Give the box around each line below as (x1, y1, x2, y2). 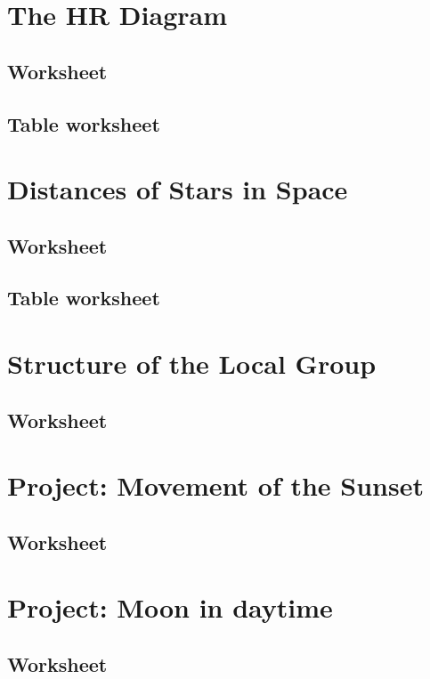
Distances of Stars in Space (7, 171, 348, 207)
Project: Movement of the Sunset (7, 467, 424, 504)
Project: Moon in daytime (7, 589, 333, 626)
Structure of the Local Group (7, 345, 377, 382)
